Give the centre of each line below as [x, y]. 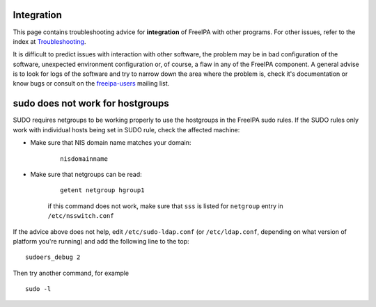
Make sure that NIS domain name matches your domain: [111, 143]
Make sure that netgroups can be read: [86, 174]
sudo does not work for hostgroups [91, 103]
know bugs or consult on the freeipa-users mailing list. [91, 84]
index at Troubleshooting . [49, 41]
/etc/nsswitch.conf [81, 216]
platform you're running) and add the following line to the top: [101, 241]
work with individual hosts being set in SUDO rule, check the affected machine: [126, 129]
